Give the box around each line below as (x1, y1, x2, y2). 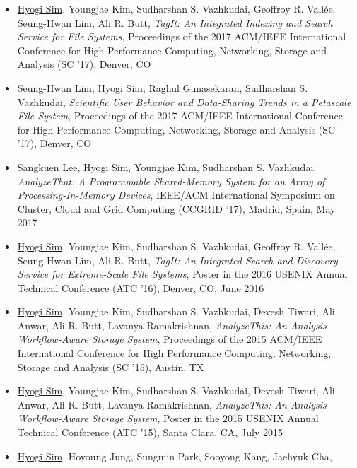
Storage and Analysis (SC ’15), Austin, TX (17, 359, 204, 374)
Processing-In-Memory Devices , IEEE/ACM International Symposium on (17, 187, 335, 202)
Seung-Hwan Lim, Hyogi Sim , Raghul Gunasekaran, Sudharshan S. (17, 80, 308, 95)
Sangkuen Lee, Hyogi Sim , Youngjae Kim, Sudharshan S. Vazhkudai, (17, 159, 317, 174)
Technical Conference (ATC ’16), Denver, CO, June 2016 (17, 280, 264, 295)
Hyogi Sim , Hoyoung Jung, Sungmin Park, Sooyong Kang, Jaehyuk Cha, (17, 448, 332, 463)
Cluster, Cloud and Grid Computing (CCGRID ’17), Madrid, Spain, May (17, 201, 336, 216)
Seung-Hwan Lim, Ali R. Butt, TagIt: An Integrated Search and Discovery (17, 252, 338, 267)
